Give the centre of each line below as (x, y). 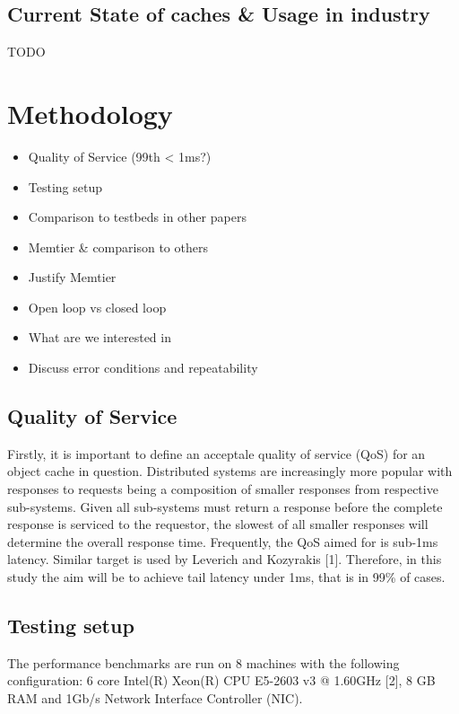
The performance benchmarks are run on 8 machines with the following (204, 662)
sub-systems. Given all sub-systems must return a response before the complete (225, 506)
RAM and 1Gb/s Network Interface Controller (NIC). (155, 698)
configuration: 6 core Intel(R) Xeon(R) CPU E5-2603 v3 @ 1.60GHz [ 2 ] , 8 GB (221, 680)
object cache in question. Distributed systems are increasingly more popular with (230, 471)
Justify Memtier (72, 277)
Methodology (90, 113)
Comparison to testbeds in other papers (137, 217)
